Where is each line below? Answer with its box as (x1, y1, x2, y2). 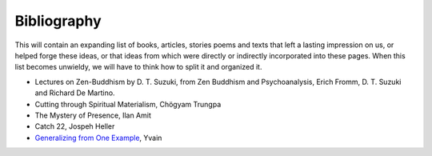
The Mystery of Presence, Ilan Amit (34, 110, 152, 120)
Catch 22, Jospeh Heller (34, 122, 115, 131)
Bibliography (14, 12, 102, 30)
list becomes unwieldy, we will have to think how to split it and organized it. (14, 62, 262, 72)
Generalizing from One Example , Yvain (34, 133, 162, 142)
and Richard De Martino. (34, 88, 115, 98)
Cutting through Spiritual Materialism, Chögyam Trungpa (34, 99, 222, 109)
